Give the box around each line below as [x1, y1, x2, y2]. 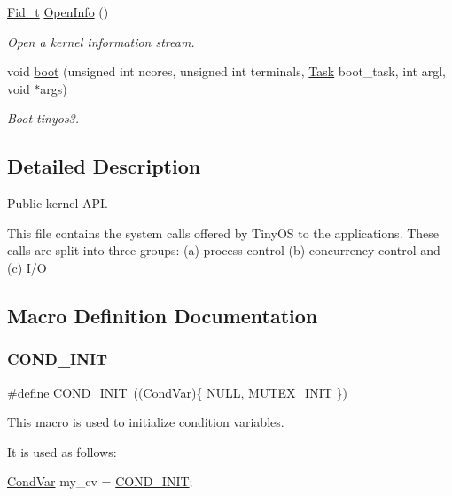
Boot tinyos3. [7, 109, 80, 128]
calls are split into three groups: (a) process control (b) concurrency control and [7, 241, 440, 260]
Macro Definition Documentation [7, 301, 318, 329]
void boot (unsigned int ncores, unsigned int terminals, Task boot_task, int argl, [7, 62, 446, 81]
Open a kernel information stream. [7, 32, 195, 50]
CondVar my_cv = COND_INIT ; [7, 472, 193, 491]
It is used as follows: [7, 442, 117, 461]
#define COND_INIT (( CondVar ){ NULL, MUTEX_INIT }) [7, 383, 347, 401]
